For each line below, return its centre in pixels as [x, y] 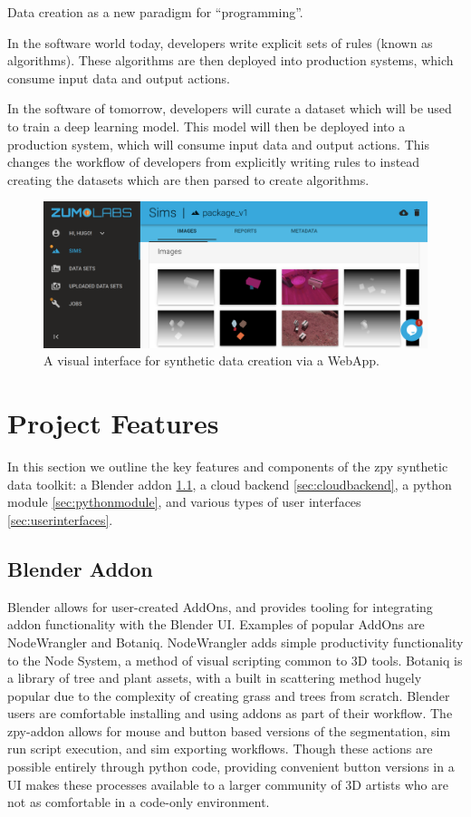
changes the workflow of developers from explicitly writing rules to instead [214, 162]
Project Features [113, 423]
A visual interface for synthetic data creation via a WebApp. [211, 360]
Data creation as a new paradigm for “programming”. [155, 12]
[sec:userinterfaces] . [60, 519]
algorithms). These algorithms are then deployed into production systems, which [231, 60]
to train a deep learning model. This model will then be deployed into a [207, 126]
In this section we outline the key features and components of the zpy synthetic [228, 467]
